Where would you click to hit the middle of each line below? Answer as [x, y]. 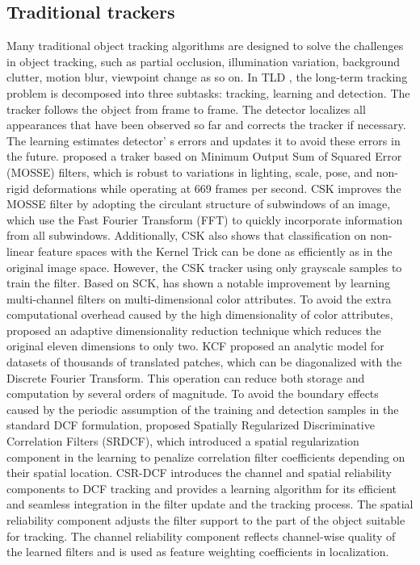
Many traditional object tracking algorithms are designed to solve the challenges [205, 46]
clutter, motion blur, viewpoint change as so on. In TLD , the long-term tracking [207, 77]
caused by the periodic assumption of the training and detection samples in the [203, 409]
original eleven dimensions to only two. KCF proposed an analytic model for [195, 346]
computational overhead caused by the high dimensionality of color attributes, [200, 314]
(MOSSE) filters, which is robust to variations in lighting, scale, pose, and [190, 172]
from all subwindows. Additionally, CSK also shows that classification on [187, 235]
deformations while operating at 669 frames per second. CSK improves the [217, 188]
